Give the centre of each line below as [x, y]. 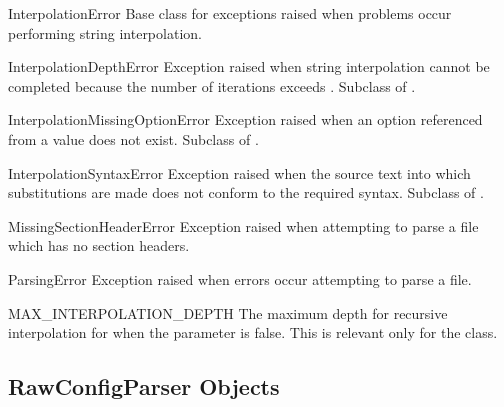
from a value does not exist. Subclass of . [133, 138]
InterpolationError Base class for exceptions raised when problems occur [230, 13]
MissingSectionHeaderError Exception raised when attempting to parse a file [243, 225]
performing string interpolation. [105, 32]
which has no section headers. [99, 245]
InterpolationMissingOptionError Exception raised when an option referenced [245, 119]
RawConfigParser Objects [144, 386]
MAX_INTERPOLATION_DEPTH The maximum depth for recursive [228, 312]
